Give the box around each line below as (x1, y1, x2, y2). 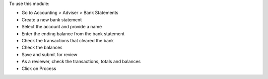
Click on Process (21, 65, 57, 72)
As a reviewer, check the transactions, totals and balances (21, 59, 141, 65)
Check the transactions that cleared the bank (21, 37, 114, 43)
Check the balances (21, 45, 63, 51)
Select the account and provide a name (21, 24, 102, 30)
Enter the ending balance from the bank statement (21, 30, 125, 37)
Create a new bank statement (21, 16, 82, 22)
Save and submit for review (21, 51, 78, 57)
